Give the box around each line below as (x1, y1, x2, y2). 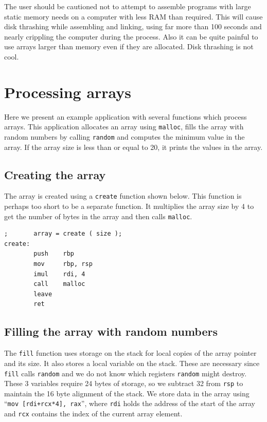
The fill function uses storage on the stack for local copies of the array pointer (4, 348, 257, 358)
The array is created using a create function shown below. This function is (4, 190, 242, 201)
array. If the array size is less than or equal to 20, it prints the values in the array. (4, 141, 263, 152)
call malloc (33, 280, 85, 288)
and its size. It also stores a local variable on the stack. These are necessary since (4, 357, 260, 368)
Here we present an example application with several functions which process (4, 111, 247, 122)
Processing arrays (4, 81, 132, 102)
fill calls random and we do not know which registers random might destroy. (4, 368, 247, 378)
